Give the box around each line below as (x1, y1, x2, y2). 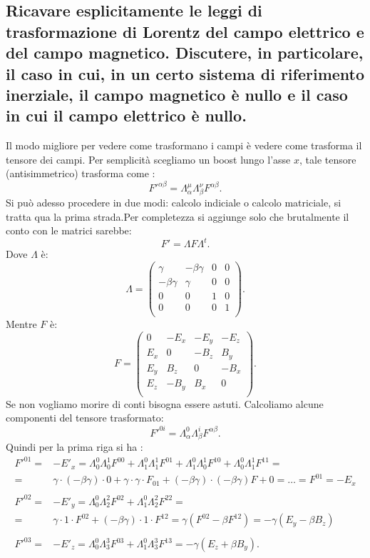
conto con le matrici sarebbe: (6, 223, 132, 238)
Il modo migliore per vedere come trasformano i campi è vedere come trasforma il (6, 138, 362, 153)
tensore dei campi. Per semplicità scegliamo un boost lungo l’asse (6, 151, 291, 166)
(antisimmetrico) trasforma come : (6, 166, 155, 181)
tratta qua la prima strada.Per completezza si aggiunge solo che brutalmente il (6, 209, 349, 224)
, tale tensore (299, 151, 356, 166)
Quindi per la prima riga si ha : (6, 439, 143, 454)
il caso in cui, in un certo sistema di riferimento (6, 62, 365, 84)
